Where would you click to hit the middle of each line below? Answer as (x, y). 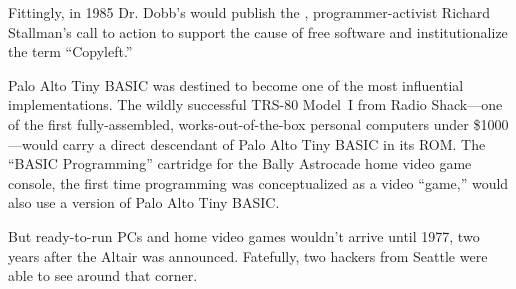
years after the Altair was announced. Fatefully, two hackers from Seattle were (248, 255)
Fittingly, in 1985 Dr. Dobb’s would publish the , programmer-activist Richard (249, 12)
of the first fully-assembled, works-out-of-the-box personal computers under (238, 123)
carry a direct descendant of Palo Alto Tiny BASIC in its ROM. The (274, 143)
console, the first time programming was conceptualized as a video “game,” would (258, 182)
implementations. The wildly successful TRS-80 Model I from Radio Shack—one (255, 104)
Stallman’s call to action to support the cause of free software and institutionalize (258, 31)
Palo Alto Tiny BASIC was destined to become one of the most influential (236, 84)
